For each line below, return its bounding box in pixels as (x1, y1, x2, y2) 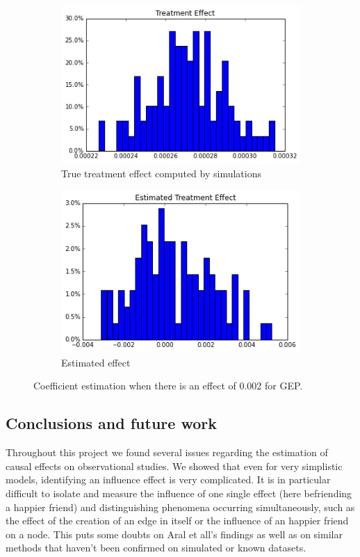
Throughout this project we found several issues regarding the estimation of (6, 445, 328, 460)
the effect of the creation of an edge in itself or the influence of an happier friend (6, 513, 349, 528)
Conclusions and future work (6, 412, 217, 434)
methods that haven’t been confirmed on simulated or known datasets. (6, 540, 306, 555)
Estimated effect (61, 355, 131, 369)
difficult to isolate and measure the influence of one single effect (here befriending (6, 486, 352, 501)
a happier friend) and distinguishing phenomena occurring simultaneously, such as (6, 499, 355, 514)
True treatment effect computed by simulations (61, 166, 261, 180)
